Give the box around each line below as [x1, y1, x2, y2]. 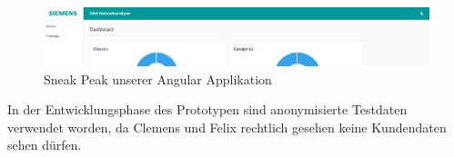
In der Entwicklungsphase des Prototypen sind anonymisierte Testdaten [7, 100, 408, 119]
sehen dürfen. [7, 135, 82, 154]
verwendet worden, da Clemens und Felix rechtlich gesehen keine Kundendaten [7, 117, 447, 136]
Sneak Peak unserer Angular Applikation [44, 69, 272, 88]
